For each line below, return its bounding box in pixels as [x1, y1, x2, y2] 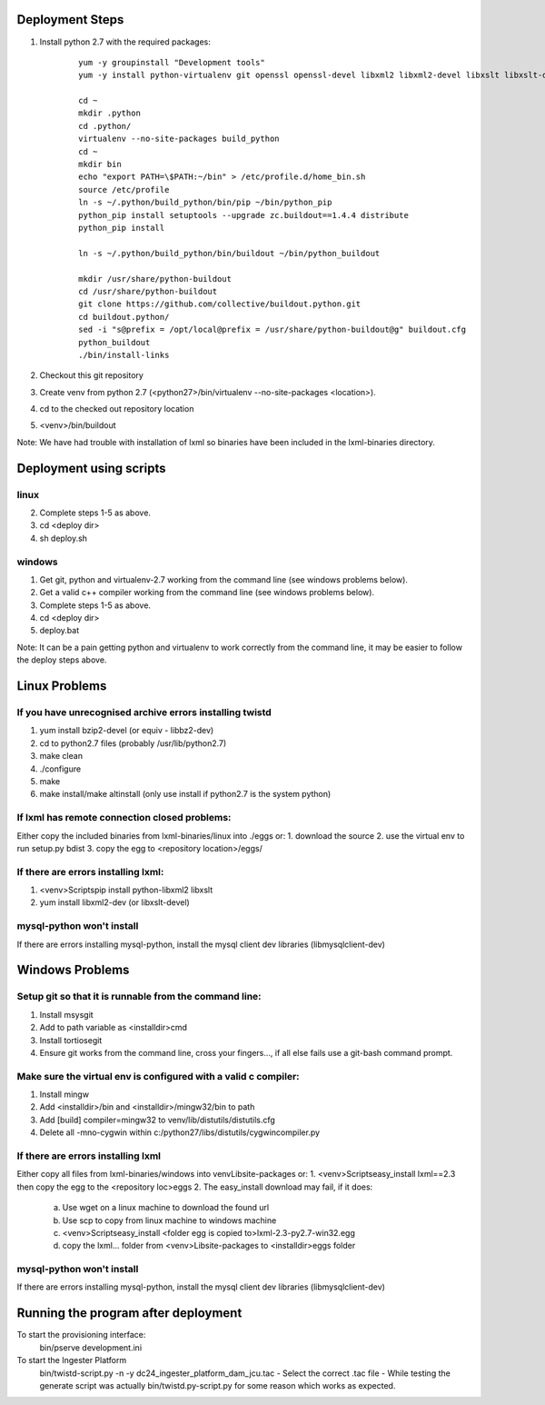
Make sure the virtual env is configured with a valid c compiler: [16, 1070, 300, 1082]
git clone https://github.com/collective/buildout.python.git [78, 299, 362, 309]
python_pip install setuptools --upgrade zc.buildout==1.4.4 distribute [78, 210, 409, 220]
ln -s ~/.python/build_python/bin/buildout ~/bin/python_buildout [78, 248, 381, 258]
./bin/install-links [78, 350, 170, 360]
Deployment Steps [16, 12, 124, 27]
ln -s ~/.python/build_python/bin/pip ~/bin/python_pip [78, 197, 332, 208]
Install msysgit [39, 1009, 94, 1020]
